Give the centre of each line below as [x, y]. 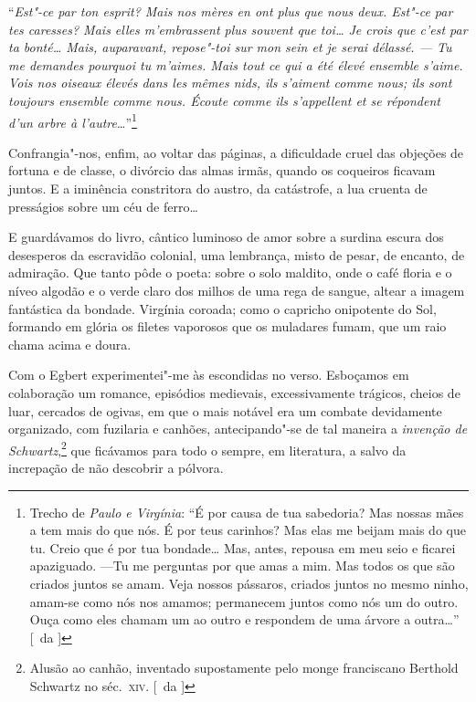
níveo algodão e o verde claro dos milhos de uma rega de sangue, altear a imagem [237, 290]
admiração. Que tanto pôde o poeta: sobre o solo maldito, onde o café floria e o [230, 272]
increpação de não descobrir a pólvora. [116, 467]
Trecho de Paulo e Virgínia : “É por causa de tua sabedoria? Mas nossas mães [247, 512]
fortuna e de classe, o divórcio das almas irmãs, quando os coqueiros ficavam [222, 170]
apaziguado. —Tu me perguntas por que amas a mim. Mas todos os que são [242, 566]
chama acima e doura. [70, 344]
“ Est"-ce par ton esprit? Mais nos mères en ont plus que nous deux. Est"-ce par [231, 11]
